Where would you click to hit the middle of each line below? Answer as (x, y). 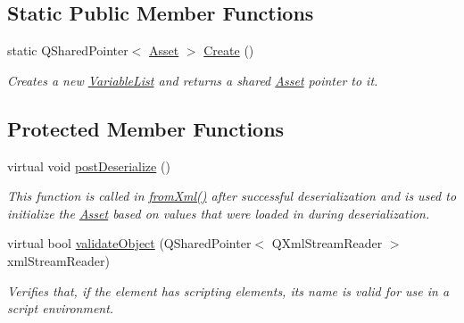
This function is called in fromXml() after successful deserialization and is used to (232, 196)
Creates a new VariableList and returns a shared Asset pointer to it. (193, 80)
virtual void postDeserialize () (89, 166)
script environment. (61, 308)
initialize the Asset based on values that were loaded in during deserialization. (219, 213)
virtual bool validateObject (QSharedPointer (129, 243)
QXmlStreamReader (327, 243)
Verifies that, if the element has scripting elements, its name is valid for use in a (228, 290)
